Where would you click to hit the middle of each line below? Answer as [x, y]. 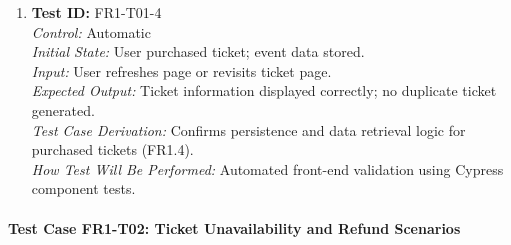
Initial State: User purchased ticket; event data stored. [198, 51]
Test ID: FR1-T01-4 [96, 12]
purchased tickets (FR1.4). [112, 149]
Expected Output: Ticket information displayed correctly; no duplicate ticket [264, 90]
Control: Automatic [91, 31]
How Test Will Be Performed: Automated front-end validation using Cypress [267, 168]
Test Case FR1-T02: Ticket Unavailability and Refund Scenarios [234, 227]
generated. [63, 109]
